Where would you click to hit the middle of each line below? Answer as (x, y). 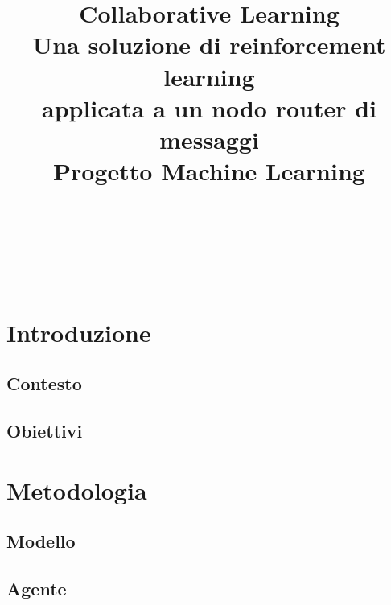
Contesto (44, 383)
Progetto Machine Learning (209, 171)
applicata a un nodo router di (209, 107)
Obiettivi (45, 431)
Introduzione (79, 332)
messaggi (209, 139)
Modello (41, 541)
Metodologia (77, 490)
